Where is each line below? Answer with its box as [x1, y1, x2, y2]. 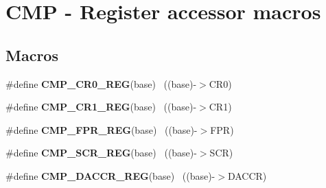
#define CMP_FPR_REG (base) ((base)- [5, 122, 198, 137]
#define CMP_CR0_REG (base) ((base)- [5, 76, 197, 91]
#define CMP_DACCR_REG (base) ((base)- [5, 168, 216, 183]
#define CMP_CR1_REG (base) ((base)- [5, 99, 197, 114]
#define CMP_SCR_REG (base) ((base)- [5, 145, 197, 160]
